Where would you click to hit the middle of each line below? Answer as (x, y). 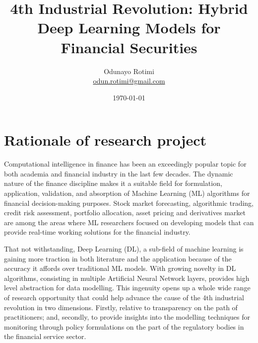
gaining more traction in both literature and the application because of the (118, 258)
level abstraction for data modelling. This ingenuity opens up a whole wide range (127, 288)
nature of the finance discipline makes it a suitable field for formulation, (113, 183)
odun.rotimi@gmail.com (129, 81)
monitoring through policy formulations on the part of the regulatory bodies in (124, 326)
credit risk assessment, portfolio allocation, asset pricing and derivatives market (125, 213)
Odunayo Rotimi (129, 71)
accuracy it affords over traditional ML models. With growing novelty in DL (120, 268)
